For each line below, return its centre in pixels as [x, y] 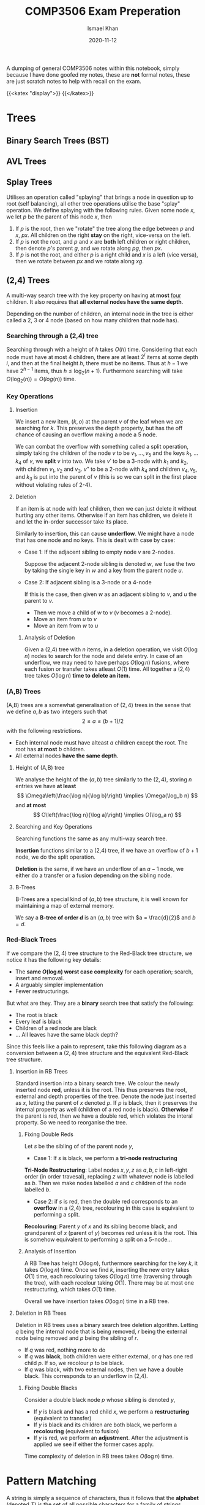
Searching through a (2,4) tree [53, 336]
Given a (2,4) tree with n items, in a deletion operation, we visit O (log [111, 649]
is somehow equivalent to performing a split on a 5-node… [98, 1239]
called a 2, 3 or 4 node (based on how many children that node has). [93, 320]
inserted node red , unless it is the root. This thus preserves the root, [101, 1089]
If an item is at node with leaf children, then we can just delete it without [106, 509]
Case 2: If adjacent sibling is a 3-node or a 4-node [88, 582]
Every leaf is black [39, 1021]
